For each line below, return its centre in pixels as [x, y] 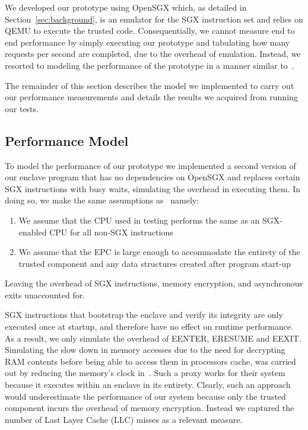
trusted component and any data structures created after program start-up [155, 263]
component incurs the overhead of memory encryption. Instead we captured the [150, 408]
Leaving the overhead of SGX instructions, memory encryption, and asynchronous [154, 283]
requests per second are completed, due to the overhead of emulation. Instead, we [153, 54]
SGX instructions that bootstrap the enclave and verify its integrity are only [144, 315]
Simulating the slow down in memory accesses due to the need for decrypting [145, 350]
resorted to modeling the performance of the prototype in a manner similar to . [150, 65]
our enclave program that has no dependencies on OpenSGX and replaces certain [153, 177]
